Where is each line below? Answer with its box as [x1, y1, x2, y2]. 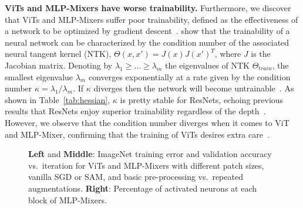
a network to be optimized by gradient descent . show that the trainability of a [5, 25, 290, 37]
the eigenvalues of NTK [165, 59, 250, 71]
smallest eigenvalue [5, 70, 73, 83]
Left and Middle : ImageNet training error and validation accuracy [28, 148, 272, 160]
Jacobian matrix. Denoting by [5, 59, 113, 71]
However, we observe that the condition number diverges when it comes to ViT [5, 116, 289, 128]
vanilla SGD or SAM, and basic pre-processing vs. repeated [28, 171, 243, 183]
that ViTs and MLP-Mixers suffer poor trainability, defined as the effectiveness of [5, 13, 298, 25]
